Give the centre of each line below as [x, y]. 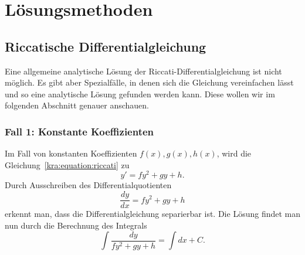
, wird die [234, 153]
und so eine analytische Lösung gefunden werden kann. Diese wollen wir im [140, 93]
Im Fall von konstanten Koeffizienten [71, 153]
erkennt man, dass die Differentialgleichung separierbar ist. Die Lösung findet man [152, 214]
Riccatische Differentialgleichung [106, 46]
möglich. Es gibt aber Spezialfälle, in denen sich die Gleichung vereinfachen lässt [149, 82]
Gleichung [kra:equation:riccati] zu [67, 164]
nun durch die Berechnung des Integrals [76, 225]
